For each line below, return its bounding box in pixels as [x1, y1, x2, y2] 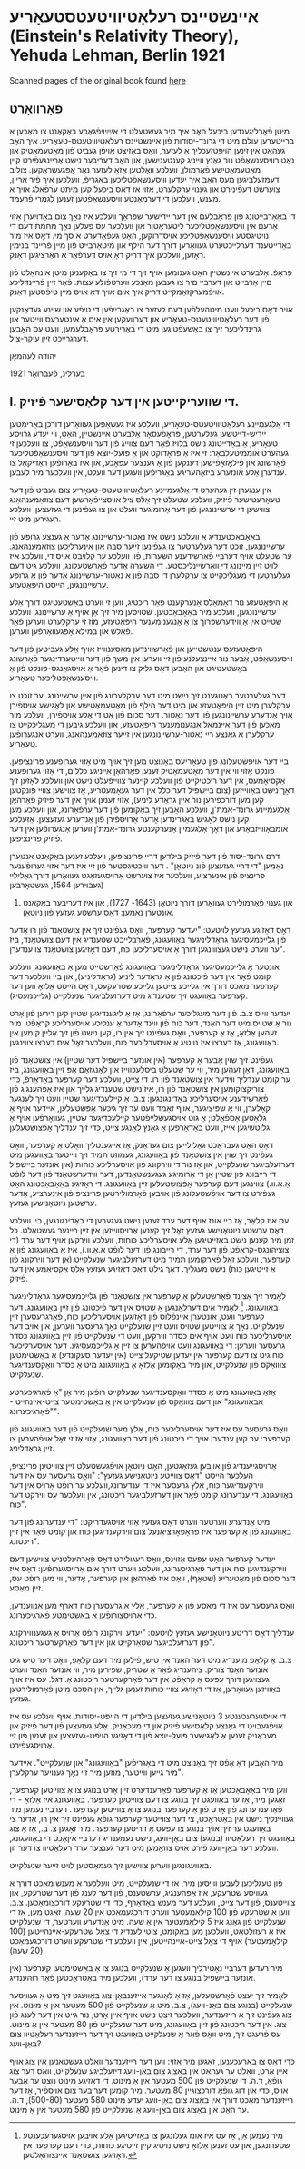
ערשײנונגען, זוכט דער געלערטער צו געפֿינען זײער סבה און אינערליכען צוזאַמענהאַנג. [9, 540, 286, 551]
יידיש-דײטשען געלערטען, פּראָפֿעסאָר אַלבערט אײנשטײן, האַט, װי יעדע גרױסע [9, 428, 267, 439]
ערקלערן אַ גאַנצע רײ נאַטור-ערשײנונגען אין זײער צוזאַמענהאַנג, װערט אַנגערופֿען [9, 728, 275, 739]
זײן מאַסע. [9, 1582, 44, 1593]
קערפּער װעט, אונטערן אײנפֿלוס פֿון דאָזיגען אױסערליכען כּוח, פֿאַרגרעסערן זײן [9, 1311, 265, 1322]
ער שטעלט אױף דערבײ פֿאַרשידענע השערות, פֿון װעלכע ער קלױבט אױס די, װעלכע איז [9, 550, 292, 560]
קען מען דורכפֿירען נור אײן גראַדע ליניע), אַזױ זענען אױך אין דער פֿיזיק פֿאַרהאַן [9, 794, 265, 805]
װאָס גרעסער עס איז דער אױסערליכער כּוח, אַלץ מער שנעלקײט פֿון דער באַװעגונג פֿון [9, 1423, 289, 1434]
